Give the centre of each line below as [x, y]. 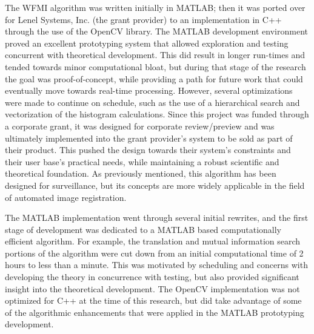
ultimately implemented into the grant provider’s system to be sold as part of [149, 138]
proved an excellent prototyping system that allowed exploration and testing [147, 43]
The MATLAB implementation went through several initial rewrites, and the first [157, 218]
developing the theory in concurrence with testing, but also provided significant [152, 277]
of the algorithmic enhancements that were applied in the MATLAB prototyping [155, 312]
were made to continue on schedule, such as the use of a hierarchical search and [152, 102]
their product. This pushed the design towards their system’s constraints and [148, 150]
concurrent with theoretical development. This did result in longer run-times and [155, 55]
